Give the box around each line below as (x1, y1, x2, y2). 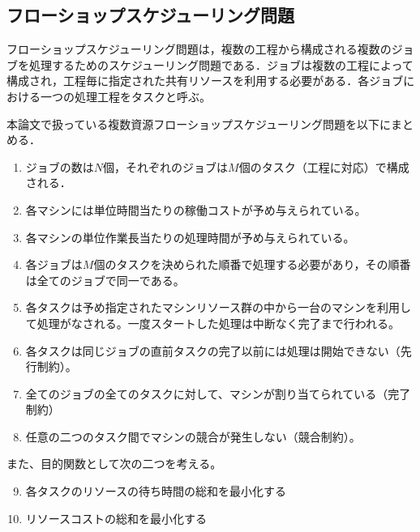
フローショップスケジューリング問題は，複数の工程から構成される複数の (6, 40, 392, 57)
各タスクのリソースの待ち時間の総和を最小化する (25, 483, 287, 500)
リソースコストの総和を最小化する (25, 509, 208, 526)
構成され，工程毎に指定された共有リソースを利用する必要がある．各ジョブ (6, 72, 404, 89)
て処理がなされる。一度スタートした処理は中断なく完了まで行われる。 (25, 314, 401, 331)
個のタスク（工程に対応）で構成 (238, 158, 409, 175)
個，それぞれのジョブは (103, 158, 229, 175)
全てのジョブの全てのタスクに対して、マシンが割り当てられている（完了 (25, 385, 411, 402)
